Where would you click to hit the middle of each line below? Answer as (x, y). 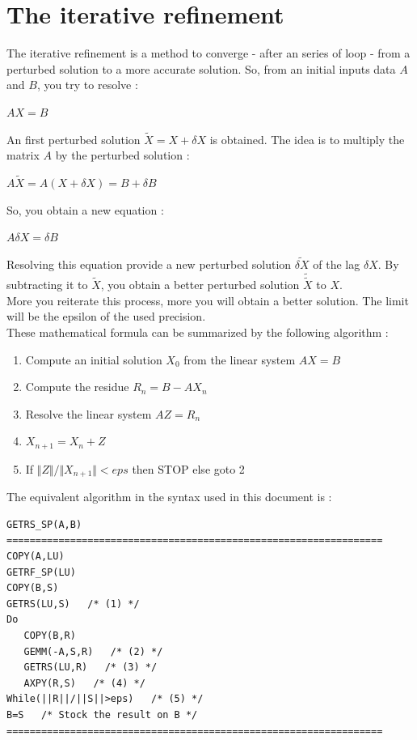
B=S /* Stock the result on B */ (102, 714)
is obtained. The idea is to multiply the (307, 139)
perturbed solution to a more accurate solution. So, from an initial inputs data (201, 68)
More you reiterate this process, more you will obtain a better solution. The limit (208, 300)
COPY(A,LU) (36, 556)
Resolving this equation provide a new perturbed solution (149, 264)
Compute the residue (77, 387)
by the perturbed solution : (122, 155)
